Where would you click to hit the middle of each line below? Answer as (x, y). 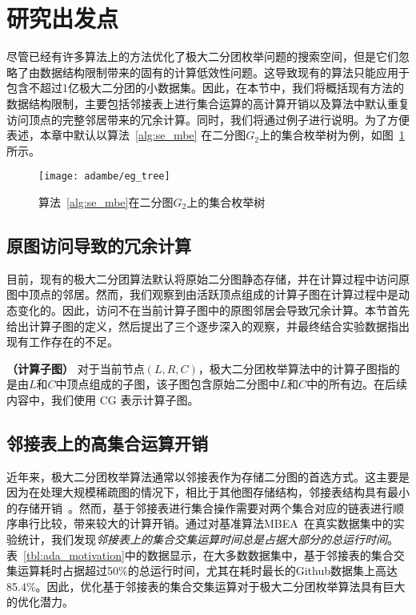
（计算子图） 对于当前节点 (76, 368)
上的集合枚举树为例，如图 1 (332, 135)
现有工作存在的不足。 (62, 342)
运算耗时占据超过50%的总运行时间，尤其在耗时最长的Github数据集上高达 (207, 571)
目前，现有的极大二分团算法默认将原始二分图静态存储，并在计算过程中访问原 (208, 278)
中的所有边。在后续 (357, 384)
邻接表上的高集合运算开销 (107, 442)
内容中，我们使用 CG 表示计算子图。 (103, 399)
